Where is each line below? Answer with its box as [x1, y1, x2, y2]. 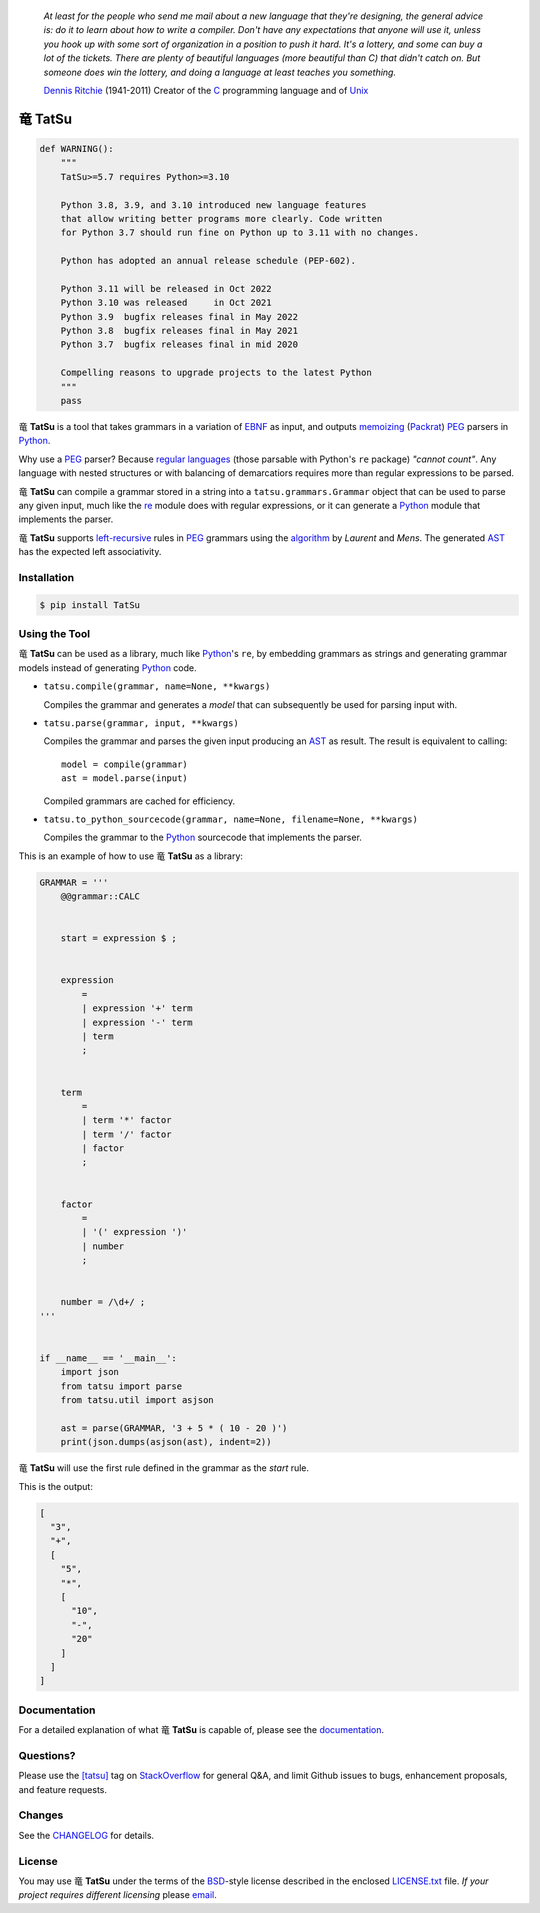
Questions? [18, 1748, 76, 1762]
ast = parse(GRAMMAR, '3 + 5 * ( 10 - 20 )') [60, 1422, 288, 1434]
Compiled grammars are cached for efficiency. [43, 795, 236, 807]
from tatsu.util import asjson [60, 1395, 214, 1406]
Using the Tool [18, 627, 90, 640]
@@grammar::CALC [60, 891, 140, 902]
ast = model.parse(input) [61, 773, 189, 784]
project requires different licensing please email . [18, 1889, 217, 1901]
